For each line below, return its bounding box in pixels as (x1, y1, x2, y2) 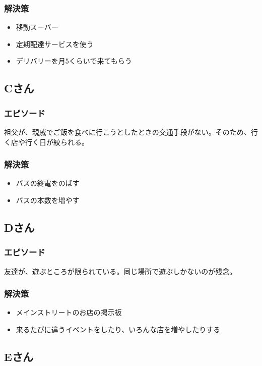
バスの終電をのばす (16, 178, 80, 188)
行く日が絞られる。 (25, 136, 89, 147)
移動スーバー (16, 22, 58, 32)
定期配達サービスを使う (16, 38, 94, 49)
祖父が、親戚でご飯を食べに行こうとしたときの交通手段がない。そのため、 (4, 127, 251, 137)
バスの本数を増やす (16, 195, 80, 205)
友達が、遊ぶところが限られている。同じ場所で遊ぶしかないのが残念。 (4, 266, 237, 276)
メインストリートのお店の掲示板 (16, 307, 122, 318)
